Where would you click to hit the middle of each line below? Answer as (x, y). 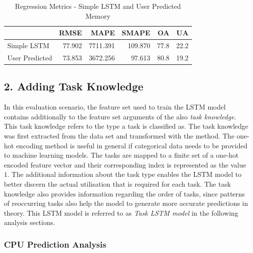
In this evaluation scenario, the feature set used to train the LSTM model (115, 107)
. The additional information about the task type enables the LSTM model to (125, 174)
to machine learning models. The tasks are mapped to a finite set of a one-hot (121, 155)
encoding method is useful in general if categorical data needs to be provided (132, 145)
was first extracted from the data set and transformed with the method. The (119, 135)
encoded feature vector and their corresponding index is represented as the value (125, 164)
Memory (98, 15)
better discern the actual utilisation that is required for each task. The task (117, 183)
